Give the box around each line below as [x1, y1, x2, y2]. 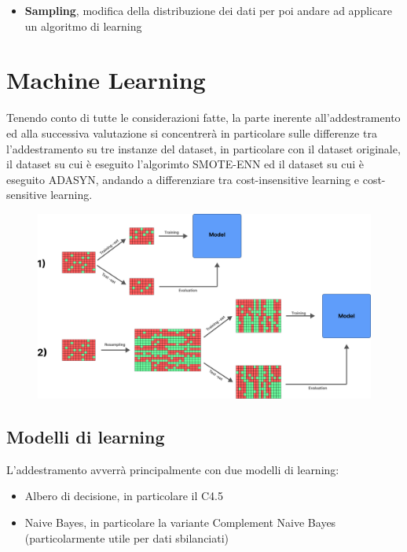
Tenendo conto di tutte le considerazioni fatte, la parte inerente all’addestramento [6, 109, 401, 126]
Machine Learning [6, 64, 206, 96]
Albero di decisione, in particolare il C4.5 [24, 488, 224, 504]
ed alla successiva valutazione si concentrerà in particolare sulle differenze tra [6, 124, 377, 141]
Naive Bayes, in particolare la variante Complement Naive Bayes [24, 514, 336, 531]
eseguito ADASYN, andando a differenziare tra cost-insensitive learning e [6, 171, 360, 187]
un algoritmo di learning [24, 17, 142, 34]
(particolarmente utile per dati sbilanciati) [24, 529, 229, 546]
